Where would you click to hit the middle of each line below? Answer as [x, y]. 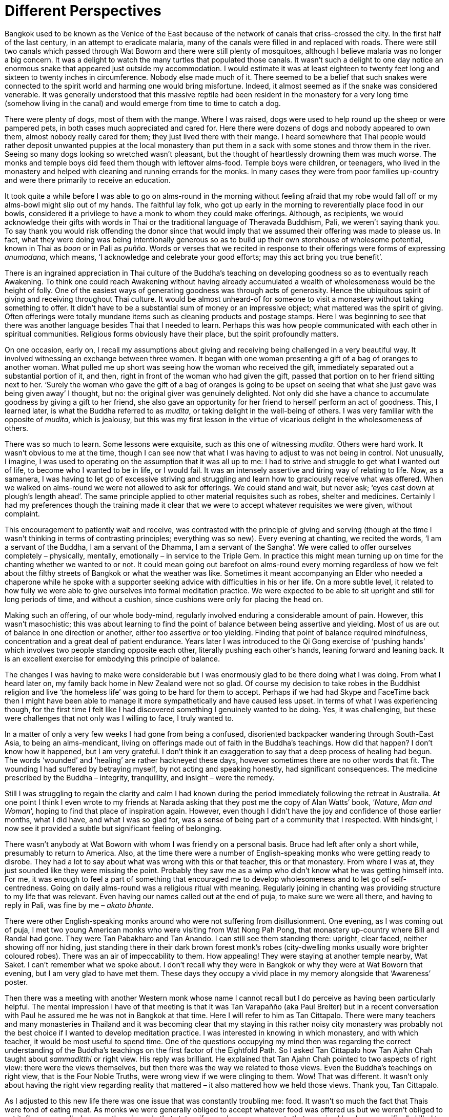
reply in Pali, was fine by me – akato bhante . [79, 905]
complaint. [22, 513]
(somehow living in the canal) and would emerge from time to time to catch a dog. [143, 103]
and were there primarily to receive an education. [88, 180]
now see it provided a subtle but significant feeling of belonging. [113, 828]
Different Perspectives [83, 11]
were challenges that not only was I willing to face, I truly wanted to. [119, 718]
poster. [16, 982]
